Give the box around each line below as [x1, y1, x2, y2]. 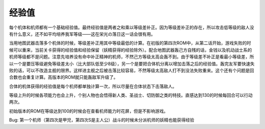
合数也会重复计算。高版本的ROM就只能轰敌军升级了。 [9, 74, 118, 80]
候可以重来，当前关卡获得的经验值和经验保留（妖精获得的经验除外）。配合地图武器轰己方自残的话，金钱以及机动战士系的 [9, 47, 252, 53]
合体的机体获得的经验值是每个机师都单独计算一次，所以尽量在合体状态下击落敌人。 [9, 83, 177, 89]
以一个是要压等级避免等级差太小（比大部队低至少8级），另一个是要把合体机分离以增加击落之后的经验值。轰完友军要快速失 [9, 61, 255, 66]
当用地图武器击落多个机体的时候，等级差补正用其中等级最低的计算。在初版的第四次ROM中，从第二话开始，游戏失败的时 [9, 40, 251, 46]
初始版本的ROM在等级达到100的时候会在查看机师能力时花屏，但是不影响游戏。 [9, 108, 168, 114]
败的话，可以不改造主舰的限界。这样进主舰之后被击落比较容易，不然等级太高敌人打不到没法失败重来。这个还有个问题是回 [9, 67, 254, 73]
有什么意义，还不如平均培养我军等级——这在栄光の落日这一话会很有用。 [9, 31, 156, 37]
